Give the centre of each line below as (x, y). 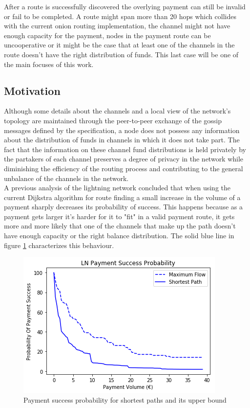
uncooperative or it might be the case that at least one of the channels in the (119, 45)
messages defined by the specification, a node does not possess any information (122, 130)
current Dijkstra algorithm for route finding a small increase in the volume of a (122, 197)
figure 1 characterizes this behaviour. (59, 245)
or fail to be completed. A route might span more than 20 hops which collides (120, 16)
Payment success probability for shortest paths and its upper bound (125, 399)
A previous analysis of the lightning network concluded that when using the (117, 188)
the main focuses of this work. (49, 64)
